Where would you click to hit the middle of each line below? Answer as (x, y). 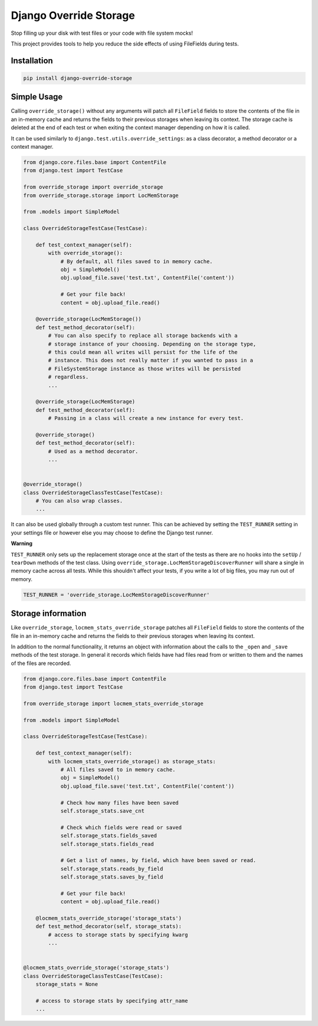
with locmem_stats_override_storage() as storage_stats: (132, 761)
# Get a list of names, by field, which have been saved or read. (158, 861)
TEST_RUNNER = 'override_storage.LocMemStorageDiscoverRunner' (117, 595)
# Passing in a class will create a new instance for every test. (146, 418)
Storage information (49, 614)
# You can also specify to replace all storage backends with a (143, 336)
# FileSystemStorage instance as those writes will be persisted (144, 368)
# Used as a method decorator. (93, 451)
